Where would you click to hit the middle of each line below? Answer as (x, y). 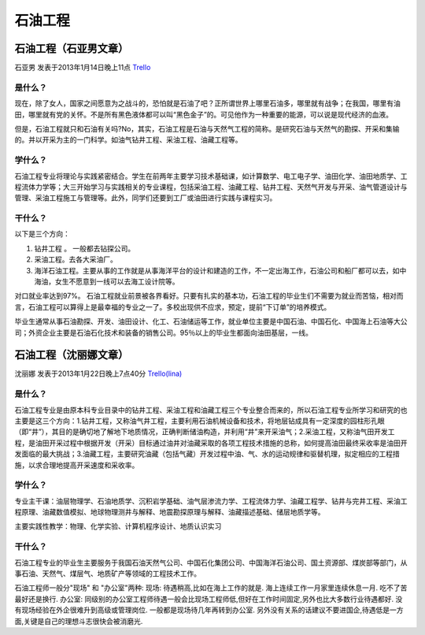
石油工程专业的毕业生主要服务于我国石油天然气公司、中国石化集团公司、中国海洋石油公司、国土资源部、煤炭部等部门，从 (211, 563)
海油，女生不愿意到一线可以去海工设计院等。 (107, 281)
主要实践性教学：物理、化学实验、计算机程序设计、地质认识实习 (118, 526)
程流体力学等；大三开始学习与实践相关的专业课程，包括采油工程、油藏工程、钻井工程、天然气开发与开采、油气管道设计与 (211, 187)
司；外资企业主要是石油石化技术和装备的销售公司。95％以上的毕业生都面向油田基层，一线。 (163, 332)
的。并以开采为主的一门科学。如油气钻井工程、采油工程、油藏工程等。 (128, 140)
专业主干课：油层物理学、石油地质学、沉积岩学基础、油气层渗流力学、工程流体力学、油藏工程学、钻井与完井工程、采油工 (211, 501)
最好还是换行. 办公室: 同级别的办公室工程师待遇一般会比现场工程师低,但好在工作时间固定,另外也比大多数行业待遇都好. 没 (209, 599)
